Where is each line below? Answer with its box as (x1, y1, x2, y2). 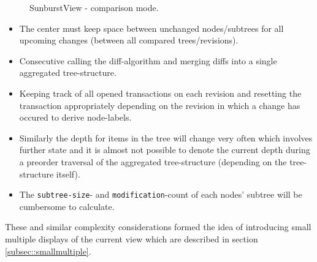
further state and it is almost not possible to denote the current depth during (19, 143, 310, 156)
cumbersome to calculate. (19, 200, 115, 212)
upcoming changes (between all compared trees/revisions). (19, 34, 239, 47)
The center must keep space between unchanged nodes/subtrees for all (19, 21, 284, 34)
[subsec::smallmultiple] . (5, 244, 91, 257)
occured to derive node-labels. (19, 111, 132, 124)
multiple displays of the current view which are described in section (5, 232, 258, 245)
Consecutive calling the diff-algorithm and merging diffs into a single (19, 54, 277, 67)
